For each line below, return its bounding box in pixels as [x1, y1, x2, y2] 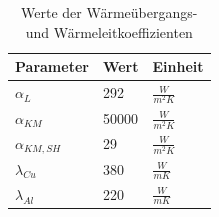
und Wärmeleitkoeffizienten [25, 21, 193, 42]
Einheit [152, 56, 204, 77]
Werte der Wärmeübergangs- [21, 2, 198, 22]
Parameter [15, 56, 89, 77]
